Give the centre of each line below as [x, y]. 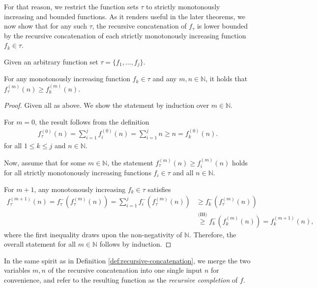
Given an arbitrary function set [51, 61]
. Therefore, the [213, 234]
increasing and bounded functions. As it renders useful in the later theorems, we [125, 16]
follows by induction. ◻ [135, 244]
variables [17, 270]
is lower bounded [222, 26]
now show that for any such [45, 26]
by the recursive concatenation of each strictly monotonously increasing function [125, 35]
